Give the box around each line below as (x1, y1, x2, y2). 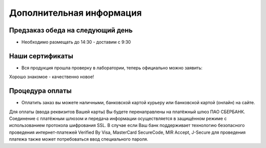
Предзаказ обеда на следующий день (9, 26, 133, 34)
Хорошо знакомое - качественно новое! (9, 74, 95, 80)
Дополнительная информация (9, 7, 142, 18)
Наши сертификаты (9, 52, 73, 60)
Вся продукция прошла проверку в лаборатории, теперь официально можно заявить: (21, 64, 203, 71)
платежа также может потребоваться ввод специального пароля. (9, 136, 149, 142)
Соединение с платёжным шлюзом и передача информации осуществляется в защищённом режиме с (9, 116, 227, 121)
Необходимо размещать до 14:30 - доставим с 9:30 (21, 39, 131, 45)
